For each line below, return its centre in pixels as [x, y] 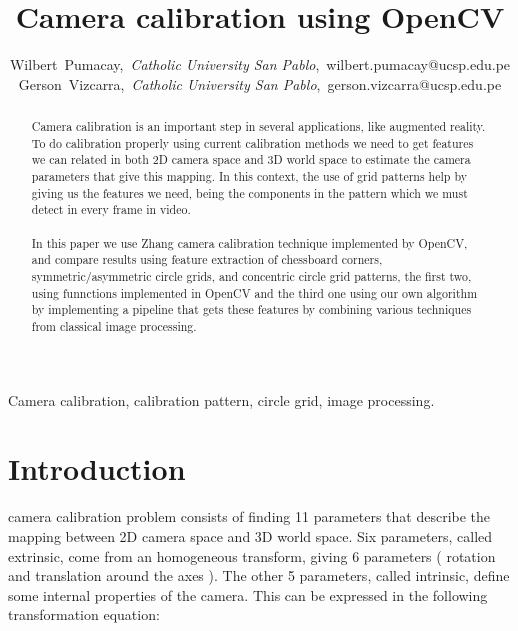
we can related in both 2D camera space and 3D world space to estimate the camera [251, 159]
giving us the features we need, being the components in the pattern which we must [249, 192]
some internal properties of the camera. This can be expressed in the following [248, 594]
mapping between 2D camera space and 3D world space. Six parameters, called [250, 535]
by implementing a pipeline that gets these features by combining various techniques [251, 309]
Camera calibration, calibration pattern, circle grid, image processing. [221, 399]
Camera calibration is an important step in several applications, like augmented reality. [258, 126]
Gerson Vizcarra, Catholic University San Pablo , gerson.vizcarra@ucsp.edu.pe [260, 83]
